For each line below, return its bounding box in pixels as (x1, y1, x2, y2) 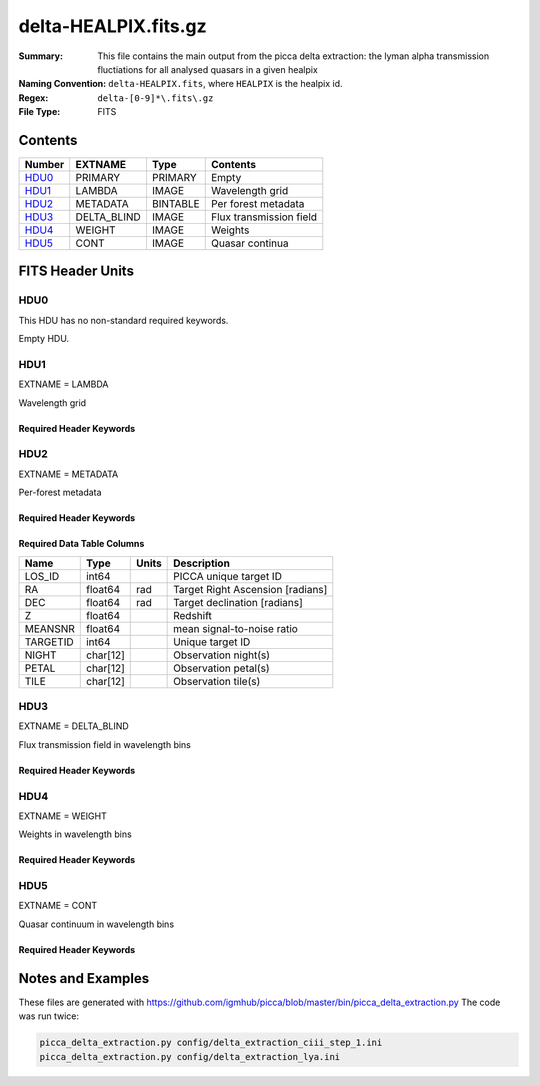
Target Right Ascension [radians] (173, 582, 328, 596)
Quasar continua (210, 236, 289, 250)
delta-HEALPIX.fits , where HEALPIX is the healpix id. (108, 78, 344, 90)
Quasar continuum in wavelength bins (18, 918, 175, 930)
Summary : (18, 50, 64, 62)
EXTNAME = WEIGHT (18, 810, 107, 822)
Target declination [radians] (173, 595, 304, 609)
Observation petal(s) (173, 661, 270, 675)
